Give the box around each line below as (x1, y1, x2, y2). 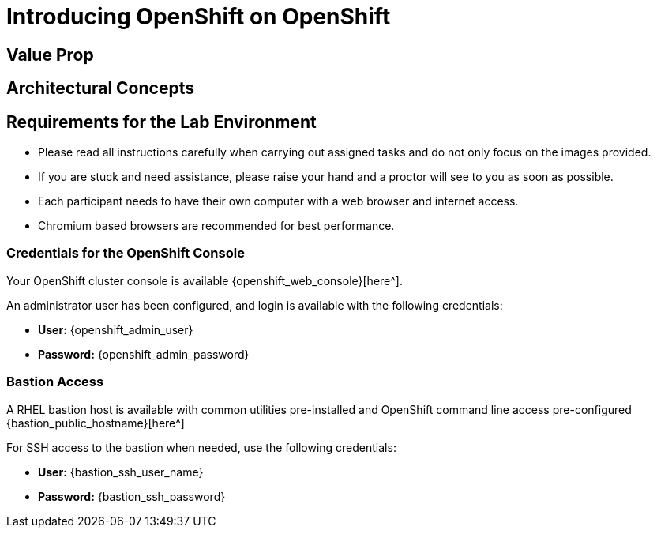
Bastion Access (6, 374, 104, 390)
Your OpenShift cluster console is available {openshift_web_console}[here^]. (6, 273, 403, 288)
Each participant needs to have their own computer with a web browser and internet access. (38, 194, 519, 209)
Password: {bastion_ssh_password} (38, 489, 226, 503)
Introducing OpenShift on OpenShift (6, 3, 391, 30)
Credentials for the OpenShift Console (6, 245, 245, 261)
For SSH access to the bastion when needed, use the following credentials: (6, 440, 396, 454)
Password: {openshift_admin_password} (38, 347, 250, 361)
